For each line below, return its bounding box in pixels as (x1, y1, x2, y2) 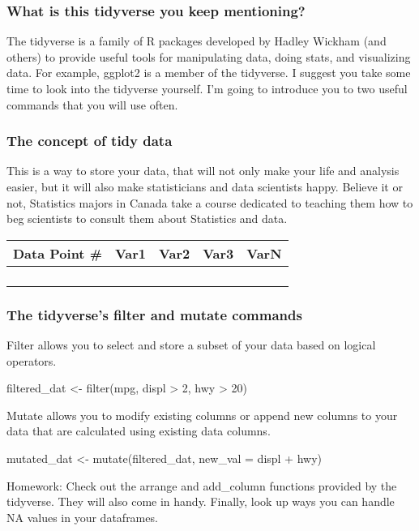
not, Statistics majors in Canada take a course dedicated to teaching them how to (6, 194, 413, 211)
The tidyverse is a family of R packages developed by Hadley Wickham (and (6, 32, 387, 49)
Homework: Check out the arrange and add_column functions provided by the (6, 477, 397, 494)
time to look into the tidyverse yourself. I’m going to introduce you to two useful (6, 80, 408, 96)
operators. (6, 352, 57, 369)
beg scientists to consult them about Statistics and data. (6, 210, 288, 227)
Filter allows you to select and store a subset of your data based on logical (6, 336, 376, 353)
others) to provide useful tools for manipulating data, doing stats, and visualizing (6, 48, 411, 65)
